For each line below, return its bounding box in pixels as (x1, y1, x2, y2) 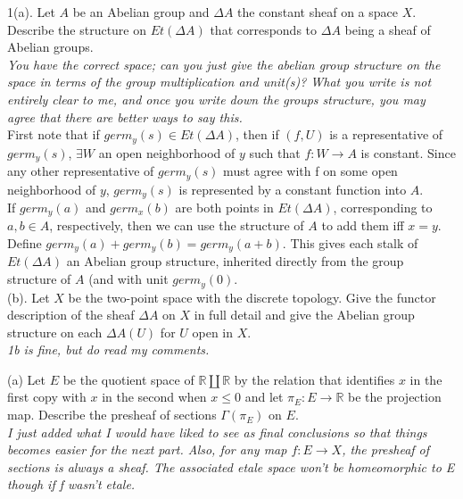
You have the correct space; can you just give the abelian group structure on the (7, 54, 441, 73)
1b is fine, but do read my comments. (7, 340, 210, 359)
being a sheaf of (344, 20, 431, 38)
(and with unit (88, 270, 169, 288)
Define (7, 234, 42, 253)
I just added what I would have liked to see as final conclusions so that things (7, 422, 427, 441)
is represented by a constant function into (178, 179, 407, 198)
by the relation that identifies (234, 370, 395, 388)
